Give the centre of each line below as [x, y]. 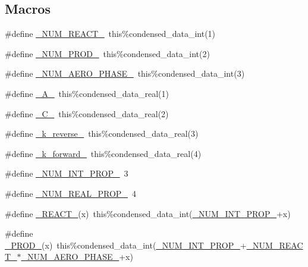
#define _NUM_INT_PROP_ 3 [67, 173]
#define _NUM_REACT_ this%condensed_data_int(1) [110, 34]
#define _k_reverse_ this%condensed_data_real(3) [102, 133]
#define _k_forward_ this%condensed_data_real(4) [103, 153]
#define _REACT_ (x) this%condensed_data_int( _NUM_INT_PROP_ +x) [148, 213]
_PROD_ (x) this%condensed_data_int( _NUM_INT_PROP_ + [126, 245]
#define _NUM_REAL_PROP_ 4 [70, 193]
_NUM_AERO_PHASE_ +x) [77, 257]
